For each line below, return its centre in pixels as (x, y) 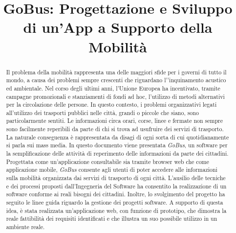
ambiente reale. (25, 227)
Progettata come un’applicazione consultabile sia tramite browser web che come (107, 161)
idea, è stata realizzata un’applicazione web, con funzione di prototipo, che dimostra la (116, 210)
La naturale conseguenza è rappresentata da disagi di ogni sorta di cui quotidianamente (118, 137)
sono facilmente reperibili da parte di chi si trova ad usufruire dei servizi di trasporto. (115, 129)
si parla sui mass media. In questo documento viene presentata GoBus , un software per (117, 145)
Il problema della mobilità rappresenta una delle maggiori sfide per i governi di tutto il (116, 72)
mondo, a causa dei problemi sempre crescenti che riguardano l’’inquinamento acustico (116, 80)
